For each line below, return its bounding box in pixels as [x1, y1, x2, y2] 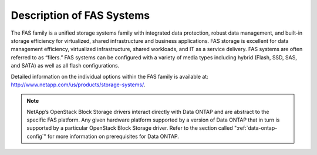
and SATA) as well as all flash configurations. [11, 62, 120, 69]
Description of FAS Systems [11, 9, 150, 22]
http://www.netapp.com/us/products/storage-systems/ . [11, 81, 146, 88]
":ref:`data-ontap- [234, 124, 278, 132]
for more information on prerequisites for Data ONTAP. [47, 133, 179, 140]
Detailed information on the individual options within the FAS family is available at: [11, 73, 208, 80]
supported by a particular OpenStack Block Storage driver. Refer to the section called [26, 124, 233, 132]
